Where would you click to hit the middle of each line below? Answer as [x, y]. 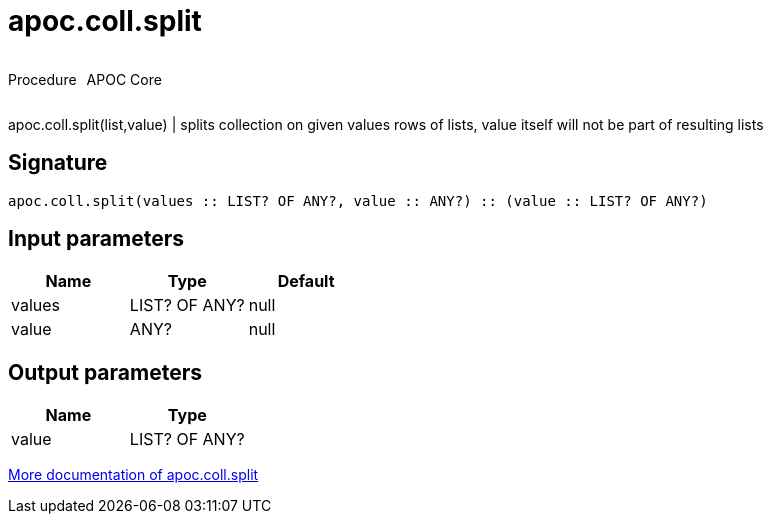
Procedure [42, 79]
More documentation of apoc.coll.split [133, 475]
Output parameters [105, 372]
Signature [58, 163]
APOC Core [124, 79]
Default [306, 281]
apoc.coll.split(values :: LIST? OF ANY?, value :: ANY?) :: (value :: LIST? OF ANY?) [358, 200]
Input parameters [96, 239]
